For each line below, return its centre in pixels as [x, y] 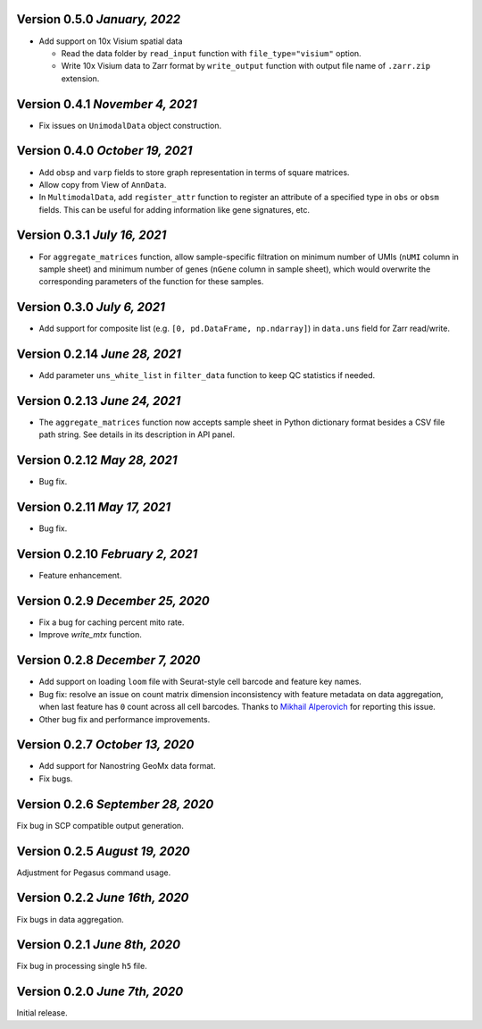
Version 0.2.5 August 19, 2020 [104, 851]
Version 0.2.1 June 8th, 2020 [99, 945]
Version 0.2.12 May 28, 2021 [97, 460]
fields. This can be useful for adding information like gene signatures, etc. [175, 209]
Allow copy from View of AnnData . [103, 184]
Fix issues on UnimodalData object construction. [130, 125]
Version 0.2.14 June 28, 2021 [99, 354]
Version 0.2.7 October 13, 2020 [105, 745]
